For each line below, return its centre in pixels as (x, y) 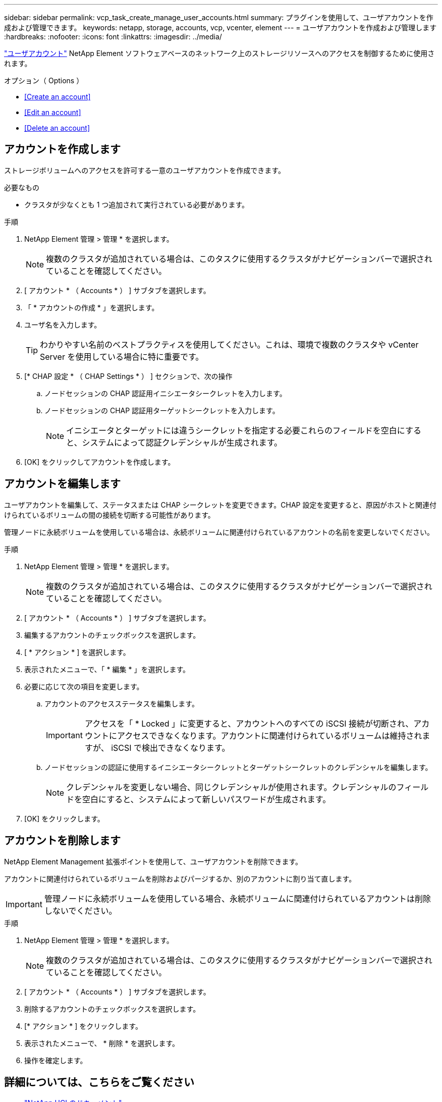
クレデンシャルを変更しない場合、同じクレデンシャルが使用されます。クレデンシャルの (231, 787)
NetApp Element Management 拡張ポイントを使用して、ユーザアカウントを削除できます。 (153, 861)
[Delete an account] (57, 128)
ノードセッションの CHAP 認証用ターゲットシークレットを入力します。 (162, 410)
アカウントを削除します (62, 841)
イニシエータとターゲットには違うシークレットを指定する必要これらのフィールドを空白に (236, 430)
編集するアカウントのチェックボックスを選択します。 (112, 635)
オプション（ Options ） (44, 80)
